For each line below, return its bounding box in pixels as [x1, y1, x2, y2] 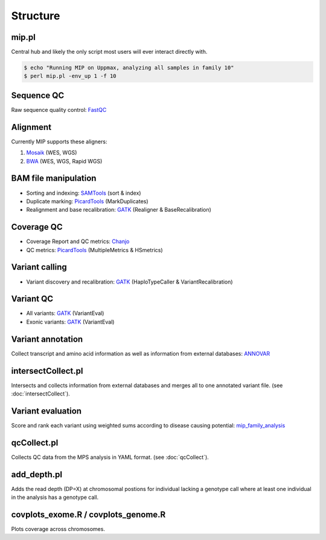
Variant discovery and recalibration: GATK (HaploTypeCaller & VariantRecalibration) [26, 278, 233, 285]
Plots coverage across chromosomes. [11, 525, 106, 533]
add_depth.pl [11, 469, 63, 480]
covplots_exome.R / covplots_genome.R [11, 509, 166, 519]
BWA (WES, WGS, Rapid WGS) [26, 157, 103, 164]
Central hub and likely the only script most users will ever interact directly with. [11, 48, 208, 56]
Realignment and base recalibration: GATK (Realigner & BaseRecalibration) [26, 206, 211, 213]
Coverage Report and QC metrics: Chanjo [26, 238, 130, 245]
